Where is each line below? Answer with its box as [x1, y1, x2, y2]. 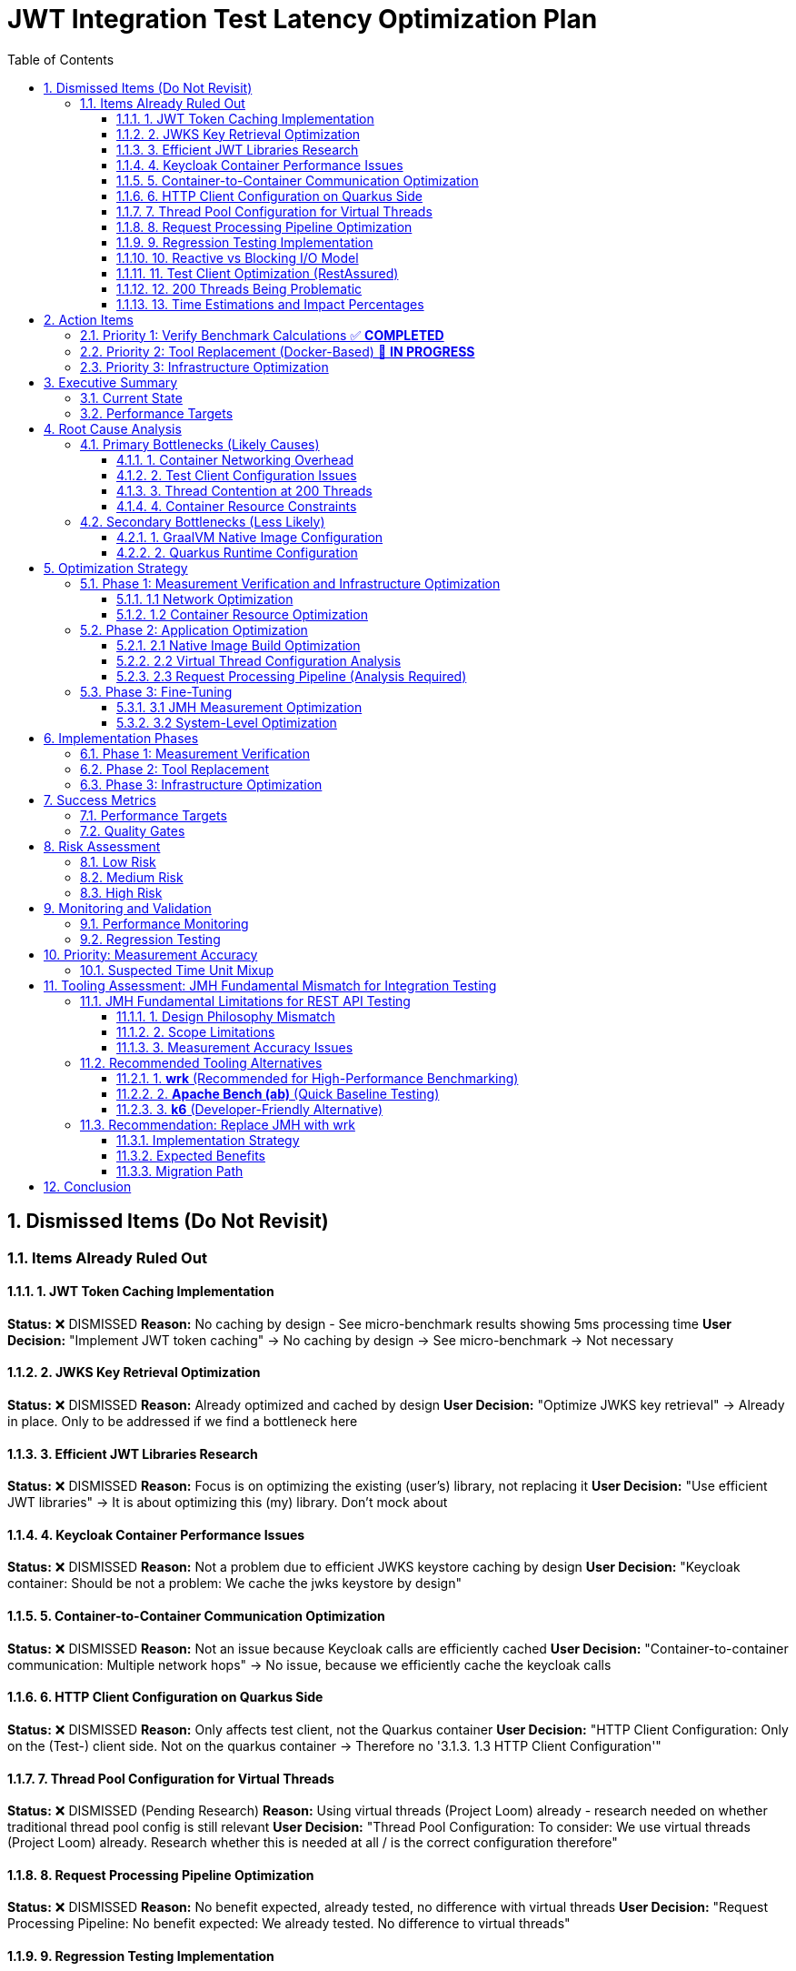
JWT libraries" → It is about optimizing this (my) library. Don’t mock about [7, 1494, 448, 1511]
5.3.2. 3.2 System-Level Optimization [116, 714, 337, 730]
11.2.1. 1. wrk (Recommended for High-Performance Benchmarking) [116, 1070, 519, 1086]
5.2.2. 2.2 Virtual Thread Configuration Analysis [116, 652, 402, 669]
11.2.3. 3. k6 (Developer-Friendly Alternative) [116, 1101, 383, 1117]
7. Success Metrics [44, 791, 156, 808]
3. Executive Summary [44, 374, 178, 390]
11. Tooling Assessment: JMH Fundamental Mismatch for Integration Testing [44, 977, 497, 993]
